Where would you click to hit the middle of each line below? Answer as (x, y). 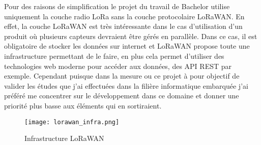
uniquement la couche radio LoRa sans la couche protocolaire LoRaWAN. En (124, 16)
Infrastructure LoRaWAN (64, 138)
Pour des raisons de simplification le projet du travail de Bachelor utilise (117, 6)
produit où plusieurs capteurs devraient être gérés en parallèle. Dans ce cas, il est (131, 36)
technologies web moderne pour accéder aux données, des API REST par (118, 66)
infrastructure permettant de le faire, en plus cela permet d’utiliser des (114, 56)
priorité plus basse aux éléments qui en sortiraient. (83, 105)
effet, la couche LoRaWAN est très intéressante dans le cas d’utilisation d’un (123, 26)
